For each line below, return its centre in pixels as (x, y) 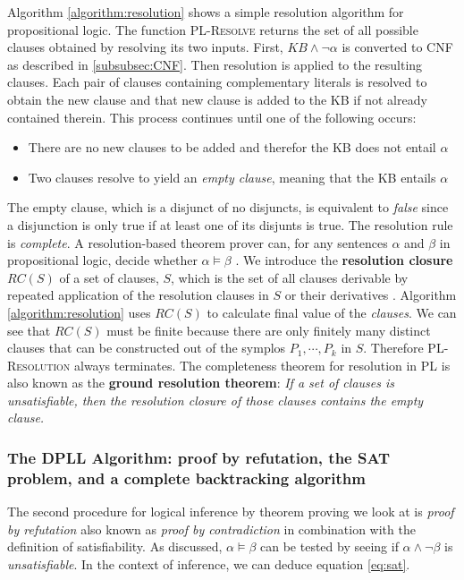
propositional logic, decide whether (102, 260)
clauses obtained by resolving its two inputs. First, (145, 47)
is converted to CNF (397, 47)
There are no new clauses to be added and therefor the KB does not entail (232, 147)
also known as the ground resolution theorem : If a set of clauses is (201, 383)
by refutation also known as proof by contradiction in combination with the (211, 529)
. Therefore (393, 348)
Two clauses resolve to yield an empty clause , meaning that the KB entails (232, 177)
